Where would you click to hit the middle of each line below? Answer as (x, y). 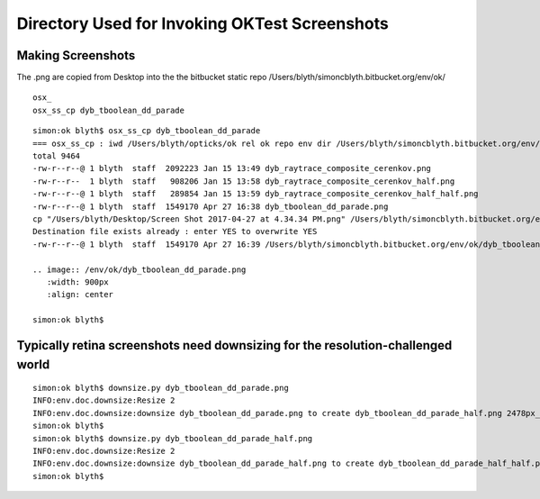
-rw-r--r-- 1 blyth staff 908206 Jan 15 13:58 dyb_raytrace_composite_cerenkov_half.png (244, 181)
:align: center (80, 295)
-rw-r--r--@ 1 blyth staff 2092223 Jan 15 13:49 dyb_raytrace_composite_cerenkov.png (232, 168)
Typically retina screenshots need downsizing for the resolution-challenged (234, 345)
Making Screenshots (76, 55)
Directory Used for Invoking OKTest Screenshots (202, 23)
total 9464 (57, 156)
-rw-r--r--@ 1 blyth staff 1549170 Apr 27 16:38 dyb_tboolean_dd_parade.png (211, 206)
